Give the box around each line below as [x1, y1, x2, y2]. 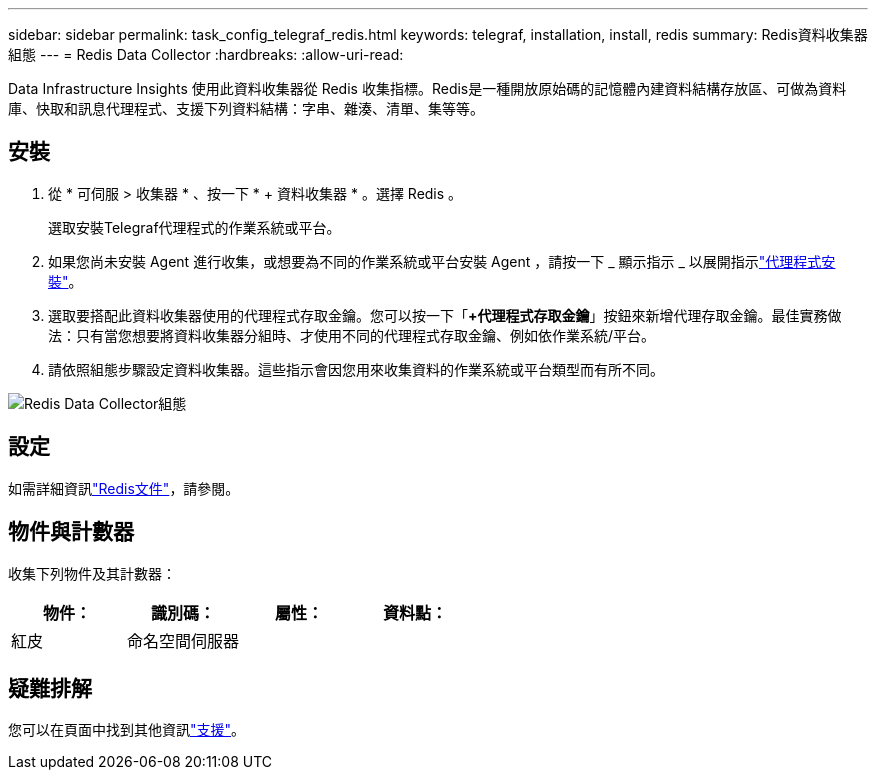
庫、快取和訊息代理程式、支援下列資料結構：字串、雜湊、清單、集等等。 [8, 100, 484, 117]
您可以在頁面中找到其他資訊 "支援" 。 [8, 721, 246, 739]
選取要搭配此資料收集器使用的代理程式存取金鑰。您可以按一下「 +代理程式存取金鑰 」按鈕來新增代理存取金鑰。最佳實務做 [48, 306, 842, 324]
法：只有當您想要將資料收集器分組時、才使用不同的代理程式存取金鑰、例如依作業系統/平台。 [48, 326, 656, 344]
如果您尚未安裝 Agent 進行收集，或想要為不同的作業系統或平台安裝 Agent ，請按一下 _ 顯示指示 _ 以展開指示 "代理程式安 [48, 252, 836, 270]
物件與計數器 [8, 519, 134, 545]
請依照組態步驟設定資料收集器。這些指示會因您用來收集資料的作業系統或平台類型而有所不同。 [48, 360, 664, 378]
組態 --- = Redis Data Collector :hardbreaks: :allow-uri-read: [8, 46, 404, 63]
